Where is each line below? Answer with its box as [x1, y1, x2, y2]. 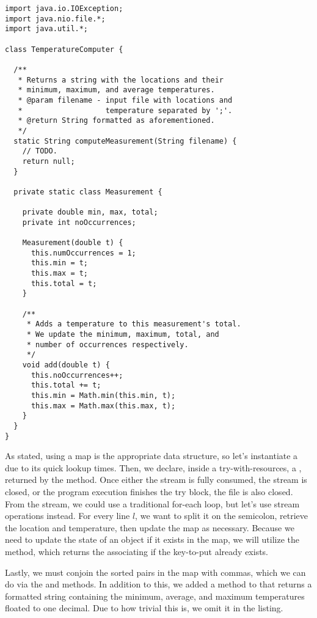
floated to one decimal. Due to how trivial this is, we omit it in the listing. [5, 601, 283, 614]
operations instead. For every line [5, 509, 130, 522]
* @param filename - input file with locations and [18, 95, 233, 105]
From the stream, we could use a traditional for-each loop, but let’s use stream [5, 497, 300, 510]
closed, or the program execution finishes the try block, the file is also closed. [5, 485, 293, 498]
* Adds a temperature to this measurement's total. [26, 320, 241, 329]
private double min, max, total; [22, 208, 158, 217]
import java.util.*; [5, 24, 89, 34]
